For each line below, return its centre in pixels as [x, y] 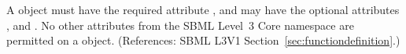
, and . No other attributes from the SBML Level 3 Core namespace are [180, 25]
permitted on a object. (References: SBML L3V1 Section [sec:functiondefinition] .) [203, 40]
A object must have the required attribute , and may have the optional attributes [203, 9]
